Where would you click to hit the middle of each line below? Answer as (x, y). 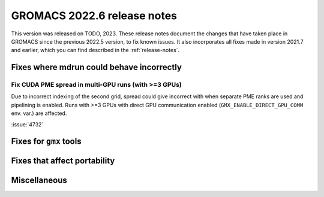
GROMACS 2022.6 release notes (94, 16)
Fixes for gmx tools (46, 142)
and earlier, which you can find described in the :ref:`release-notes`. (95, 50)
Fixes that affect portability (63, 161)
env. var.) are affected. (39, 113)
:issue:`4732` (27, 124)
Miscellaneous (39, 180)
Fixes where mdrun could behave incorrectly (97, 67)
